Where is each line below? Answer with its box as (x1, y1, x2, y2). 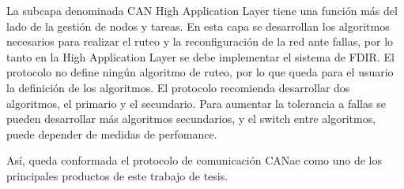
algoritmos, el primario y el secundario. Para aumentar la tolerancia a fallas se (6, 94, 386, 111)
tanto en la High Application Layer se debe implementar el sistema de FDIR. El (6, 48, 395, 65)
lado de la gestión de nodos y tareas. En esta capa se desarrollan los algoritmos (6, 17, 390, 34)
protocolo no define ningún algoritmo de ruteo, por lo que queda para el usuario (6, 64, 394, 80)
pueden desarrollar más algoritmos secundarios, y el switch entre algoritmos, (6, 110, 376, 127)
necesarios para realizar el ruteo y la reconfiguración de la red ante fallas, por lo (6, 33, 394, 50)
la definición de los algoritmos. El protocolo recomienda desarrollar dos (6, 79, 350, 95)
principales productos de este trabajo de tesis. (6, 167, 228, 183)
